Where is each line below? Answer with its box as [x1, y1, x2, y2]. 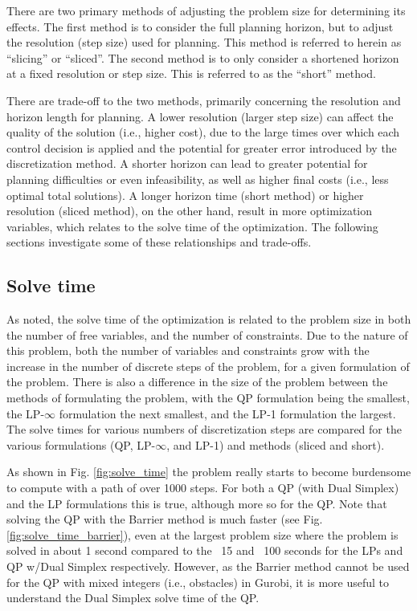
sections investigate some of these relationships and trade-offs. [6, 234, 312, 251]
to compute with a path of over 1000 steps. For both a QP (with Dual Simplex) [6, 479, 399, 496]
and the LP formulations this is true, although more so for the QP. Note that [6, 495, 387, 511]
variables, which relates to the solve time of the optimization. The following [6, 218, 378, 234]
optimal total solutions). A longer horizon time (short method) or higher [6, 186, 364, 203]
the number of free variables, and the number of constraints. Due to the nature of [6, 326, 408, 343]
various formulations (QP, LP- [6, 436, 156, 453]
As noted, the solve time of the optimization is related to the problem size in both [6, 311, 411, 328]
